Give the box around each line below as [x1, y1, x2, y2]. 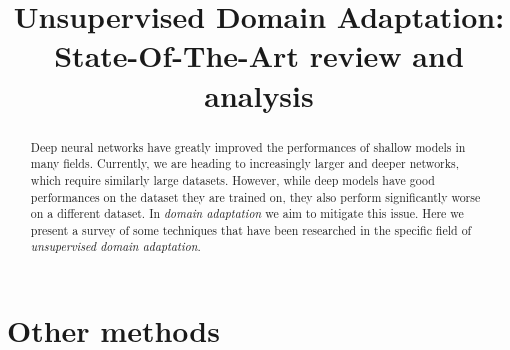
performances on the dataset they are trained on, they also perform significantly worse [30, 188, 481, 205]
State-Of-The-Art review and [54, 35, 464, 76]
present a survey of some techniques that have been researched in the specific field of [30, 221, 472, 238]
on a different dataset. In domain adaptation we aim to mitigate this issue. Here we [30, 205, 464, 222]
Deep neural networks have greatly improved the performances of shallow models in [30, 138, 466, 155]
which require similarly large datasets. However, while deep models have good [30, 171, 435, 188]
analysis [204, 74, 314, 115]
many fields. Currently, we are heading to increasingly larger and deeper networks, [30, 155, 460, 172]
